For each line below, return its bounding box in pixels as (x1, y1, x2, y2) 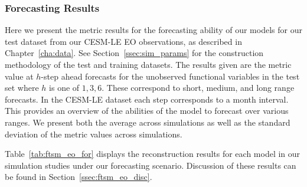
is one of (49, 81, 80, 94)
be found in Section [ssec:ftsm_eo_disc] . (5, 170, 152, 183)
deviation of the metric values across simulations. (5, 127, 182, 140)
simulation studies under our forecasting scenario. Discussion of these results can (5, 159, 296, 171)
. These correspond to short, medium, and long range (102, 81, 295, 94)
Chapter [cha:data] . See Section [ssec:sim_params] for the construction (5, 47, 264, 59)
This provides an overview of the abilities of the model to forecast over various (5, 104, 289, 117)
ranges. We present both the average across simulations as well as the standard (5, 116, 290, 128)
